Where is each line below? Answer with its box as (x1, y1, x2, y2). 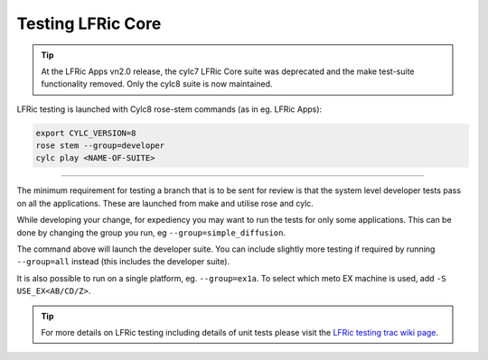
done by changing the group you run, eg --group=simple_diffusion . (16, 226, 286, 238)
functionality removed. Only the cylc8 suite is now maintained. (41, 78, 273, 89)
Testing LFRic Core (16, 14, 162, 33)
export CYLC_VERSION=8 (35, 127, 136, 138)
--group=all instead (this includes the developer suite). (16, 256, 230, 267)
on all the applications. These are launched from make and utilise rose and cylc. (16, 198, 314, 208)
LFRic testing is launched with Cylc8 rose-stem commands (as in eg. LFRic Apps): (16, 104, 323, 115)
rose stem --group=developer (35, 141, 165, 151)
